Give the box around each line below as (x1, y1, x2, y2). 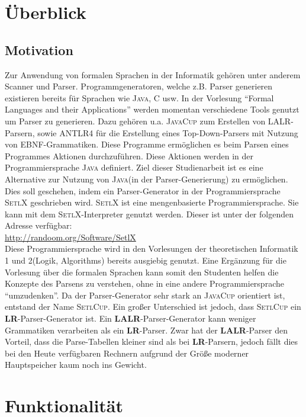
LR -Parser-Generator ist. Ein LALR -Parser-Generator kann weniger (5, 312, 256, 325)
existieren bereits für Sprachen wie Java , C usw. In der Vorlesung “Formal (5, 91, 274, 104)
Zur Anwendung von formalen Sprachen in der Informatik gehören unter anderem (5, 68, 301, 81)
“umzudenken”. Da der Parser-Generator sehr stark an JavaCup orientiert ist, (5, 288, 285, 301)
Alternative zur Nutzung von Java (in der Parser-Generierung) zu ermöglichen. (5, 172, 288, 185)
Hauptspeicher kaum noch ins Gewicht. (5, 358, 147, 371)
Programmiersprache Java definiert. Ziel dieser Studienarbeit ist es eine (5, 161, 263, 174)
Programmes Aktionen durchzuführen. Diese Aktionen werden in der (5, 149, 254, 162)
